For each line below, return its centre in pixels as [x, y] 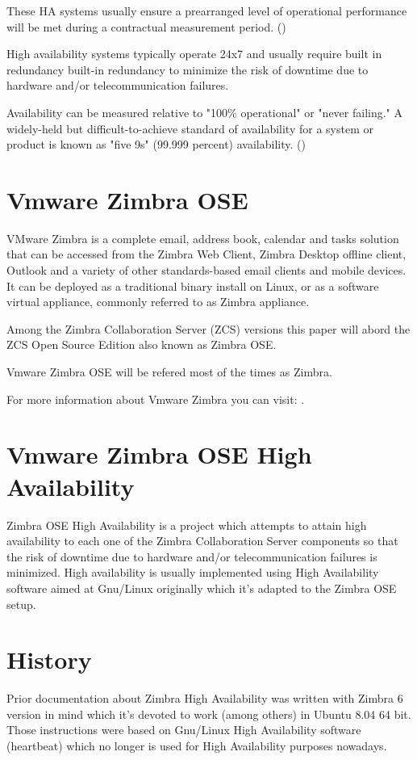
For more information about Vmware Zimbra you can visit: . [156, 399]
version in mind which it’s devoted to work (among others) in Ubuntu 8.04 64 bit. [209, 714]
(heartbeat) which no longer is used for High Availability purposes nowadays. [197, 745]
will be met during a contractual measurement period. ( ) [146, 26]
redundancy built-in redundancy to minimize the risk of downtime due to [188, 69]
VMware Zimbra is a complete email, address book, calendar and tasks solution [203, 238]
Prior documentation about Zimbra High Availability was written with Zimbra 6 [205, 698]
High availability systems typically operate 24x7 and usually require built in [194, 54]
